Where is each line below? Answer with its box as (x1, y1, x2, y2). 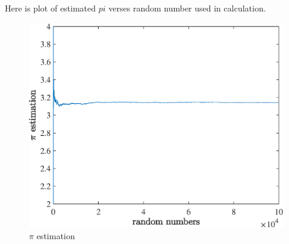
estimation (36, 230, 75, 242)
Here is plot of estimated (5, 2, 96, 14)
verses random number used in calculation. (108, 2, 266, 14)
